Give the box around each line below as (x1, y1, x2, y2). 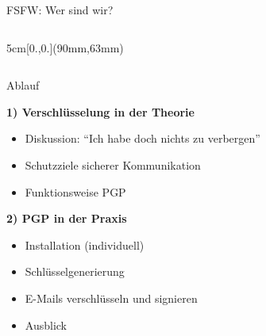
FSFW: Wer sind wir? (6, 2, 114, 17)
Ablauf (6, 77, 40, 94)
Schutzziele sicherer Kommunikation (25, 156, 201, 173)
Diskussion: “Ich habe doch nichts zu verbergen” (25, 130, 260, 147)
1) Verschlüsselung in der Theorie (6, 103, 195, 120)
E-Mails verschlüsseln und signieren (25, 289, 198, 306)
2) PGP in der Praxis (6, 210, 127, 227)
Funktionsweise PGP (25, 183, 126, 200)
